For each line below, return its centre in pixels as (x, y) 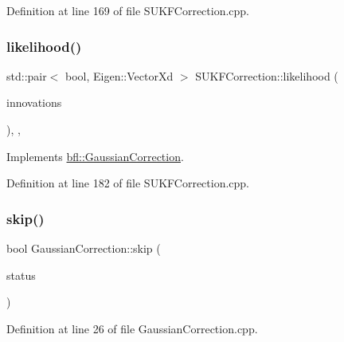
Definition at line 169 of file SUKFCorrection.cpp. (128, 10)
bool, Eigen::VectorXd (119, 75)
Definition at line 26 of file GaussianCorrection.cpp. (132, 328)
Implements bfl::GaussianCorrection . (95, 156)
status (21, 275)
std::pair (27, 75)
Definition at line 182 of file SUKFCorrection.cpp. (128, 183)
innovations (34, 102)
